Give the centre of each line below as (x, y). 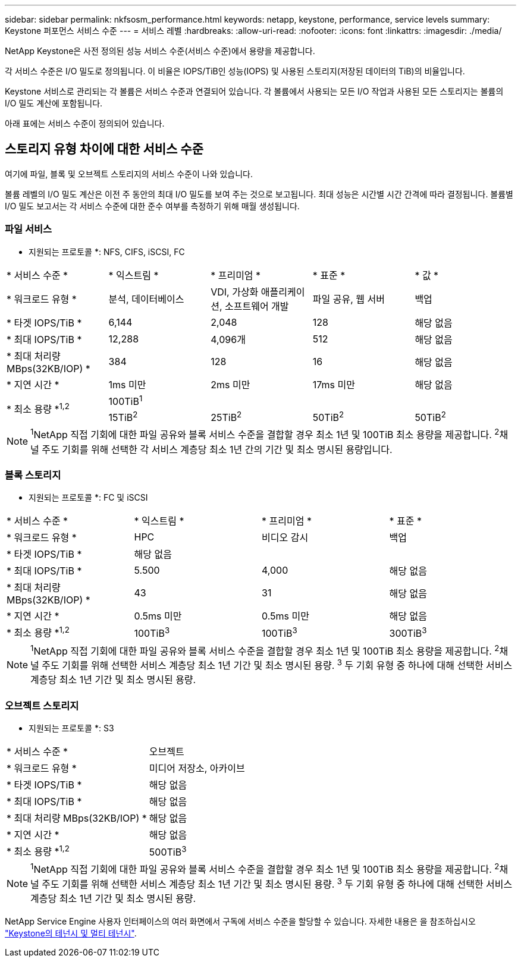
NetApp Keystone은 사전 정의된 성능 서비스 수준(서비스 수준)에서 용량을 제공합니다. (160, 51)
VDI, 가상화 (235, 292)
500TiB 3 (168, 851)
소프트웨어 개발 (257, 306)
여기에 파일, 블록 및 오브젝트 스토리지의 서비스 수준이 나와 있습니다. (129, 174)
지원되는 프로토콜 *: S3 (71, 728)
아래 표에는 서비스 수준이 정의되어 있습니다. (85, 123)
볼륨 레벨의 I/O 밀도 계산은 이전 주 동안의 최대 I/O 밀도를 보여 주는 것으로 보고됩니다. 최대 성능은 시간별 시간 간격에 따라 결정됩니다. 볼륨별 (259, 194)
